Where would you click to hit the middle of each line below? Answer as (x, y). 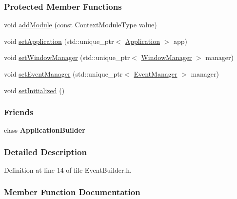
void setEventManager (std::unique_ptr (63, 74)
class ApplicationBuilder (45, 130)
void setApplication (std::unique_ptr (59, 41)
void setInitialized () (34, 90)
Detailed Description (45, 151)
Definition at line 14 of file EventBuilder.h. (68, 170)
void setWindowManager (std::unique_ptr (67, 57)
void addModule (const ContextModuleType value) (80, 25)
